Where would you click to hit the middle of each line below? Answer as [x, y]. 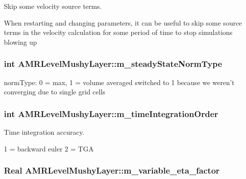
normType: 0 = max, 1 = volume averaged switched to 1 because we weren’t [119, 82]
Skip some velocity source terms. [53, 6]
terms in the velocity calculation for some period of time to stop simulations [118, 32]
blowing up [21, 42]
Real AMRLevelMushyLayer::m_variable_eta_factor [112, 170]
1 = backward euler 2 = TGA [49, 148]
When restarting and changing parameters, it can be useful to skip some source [123, 22]
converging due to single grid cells [55, 92]
